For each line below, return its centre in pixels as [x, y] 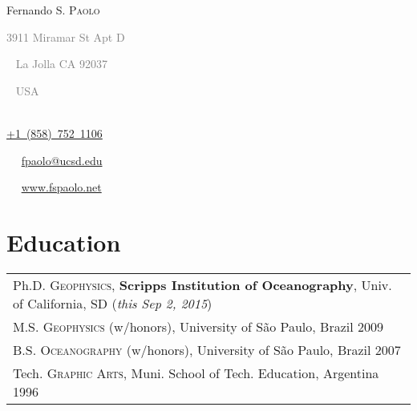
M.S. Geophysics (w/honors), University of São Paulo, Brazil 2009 [198, 326]
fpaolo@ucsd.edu [62, 160]
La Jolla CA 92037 [61, 64]
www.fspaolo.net [61, 187]
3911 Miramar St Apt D [66, 36]
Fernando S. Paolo [53, 10]
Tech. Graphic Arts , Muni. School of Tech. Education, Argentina [196, 373]
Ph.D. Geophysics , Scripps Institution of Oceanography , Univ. [202, 284]
